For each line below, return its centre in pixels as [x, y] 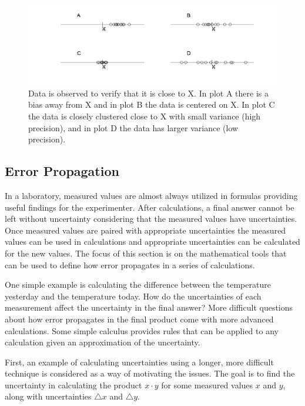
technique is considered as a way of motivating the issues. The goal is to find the [150, 373]
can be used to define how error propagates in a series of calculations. [130, 264]
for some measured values [207, 385]
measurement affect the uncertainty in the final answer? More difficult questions [149, 307]
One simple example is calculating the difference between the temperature [138, 284]
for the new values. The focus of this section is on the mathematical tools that [146, 253]
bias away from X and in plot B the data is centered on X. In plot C [152, 104]
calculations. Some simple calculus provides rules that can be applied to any [142, 330]
